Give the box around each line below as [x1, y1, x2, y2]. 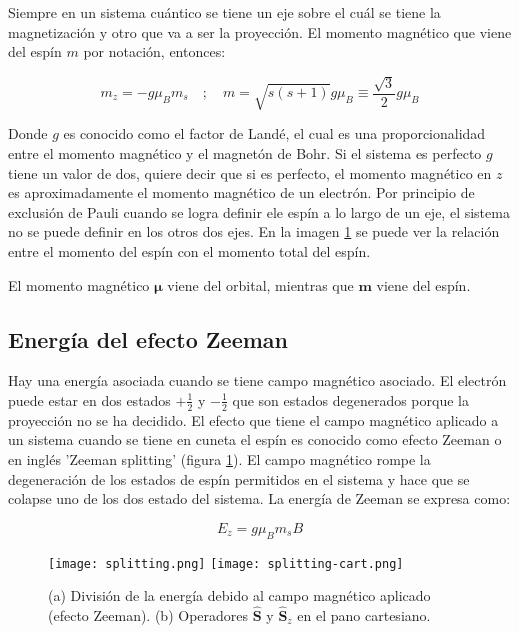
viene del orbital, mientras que [167, 274, 354, 295]
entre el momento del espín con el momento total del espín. [8, 240, 371, 261]
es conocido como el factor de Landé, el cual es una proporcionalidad [63, 123, 486, 144]
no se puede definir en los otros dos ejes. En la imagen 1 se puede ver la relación [8, 221, 500, 242]
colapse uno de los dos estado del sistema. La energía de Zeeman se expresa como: [8, 488, 511, 509]
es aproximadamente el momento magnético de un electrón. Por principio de [8, 182, 475, 203]
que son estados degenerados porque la [232, 389, 469, 410]
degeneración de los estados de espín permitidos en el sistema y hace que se [8, 468, 470, 489]
